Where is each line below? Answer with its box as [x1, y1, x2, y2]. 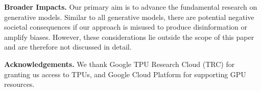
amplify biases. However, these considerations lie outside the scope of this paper [4, 31, 254, 42]
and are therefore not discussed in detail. [4, 41, 132, 52]
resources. [4, 79, 35, 89]
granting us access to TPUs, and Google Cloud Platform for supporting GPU [4, 69, 246, 79]
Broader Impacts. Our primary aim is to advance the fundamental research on [4, 2, 257, 12]
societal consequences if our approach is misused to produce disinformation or [4, 21, 247, 32]
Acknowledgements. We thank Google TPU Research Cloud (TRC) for [4, 58, 235, 69]
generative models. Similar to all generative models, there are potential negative [4, 11, 254, 22]
